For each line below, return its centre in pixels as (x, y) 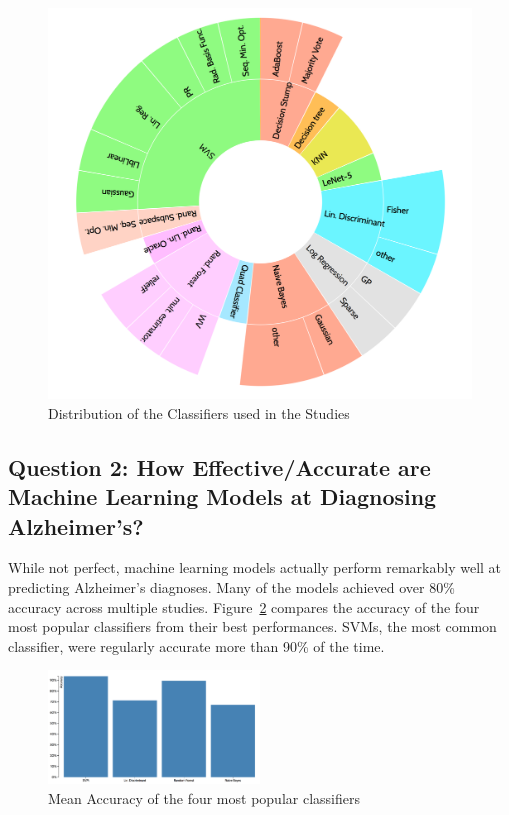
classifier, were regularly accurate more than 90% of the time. (196, 645)
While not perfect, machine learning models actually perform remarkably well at (255, 567)
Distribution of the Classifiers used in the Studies (199, 412)
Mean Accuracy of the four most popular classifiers (204, 797)
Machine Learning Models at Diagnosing (222, 496)
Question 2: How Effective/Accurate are (219, 466)
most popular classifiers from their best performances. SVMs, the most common (252, 626)
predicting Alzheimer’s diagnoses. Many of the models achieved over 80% (231, 587)
